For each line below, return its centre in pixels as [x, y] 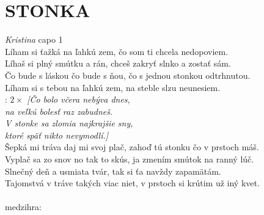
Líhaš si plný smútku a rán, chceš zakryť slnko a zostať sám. [118, 63]
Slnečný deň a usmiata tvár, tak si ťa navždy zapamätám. [113, 171]
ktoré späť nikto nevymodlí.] [57, 135]
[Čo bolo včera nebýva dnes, [79, 99]
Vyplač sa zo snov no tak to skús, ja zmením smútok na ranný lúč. [130, 159]
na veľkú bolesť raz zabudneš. [59, 111]
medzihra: [23, 207]
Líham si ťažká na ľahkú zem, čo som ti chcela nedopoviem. [117, 51]
